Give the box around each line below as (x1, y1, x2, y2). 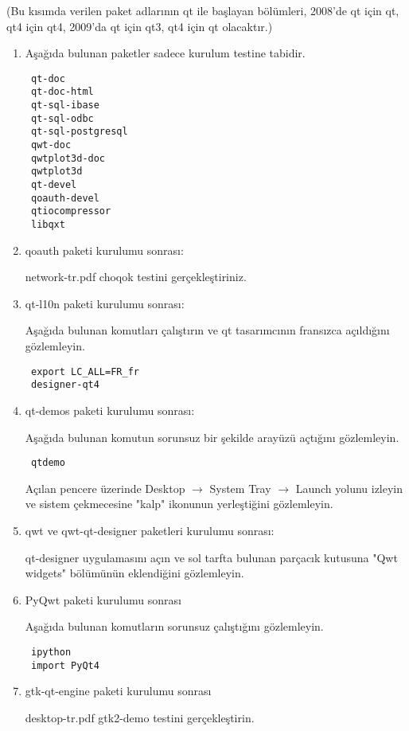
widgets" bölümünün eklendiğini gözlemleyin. (25, 565, 244, 581)
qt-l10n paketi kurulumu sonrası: (25, 295, 185, 311)
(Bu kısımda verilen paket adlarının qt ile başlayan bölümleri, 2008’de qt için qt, (6, 2, 399, 18)
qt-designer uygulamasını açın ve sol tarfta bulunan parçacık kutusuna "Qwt (25, 549, 398, 565)
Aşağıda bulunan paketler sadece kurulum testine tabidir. (25, 45, 306, 61)
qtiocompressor (30, 205, 111, 217)
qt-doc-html (30, 86, 94, 98)
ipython (30, 646, 72, 658)
